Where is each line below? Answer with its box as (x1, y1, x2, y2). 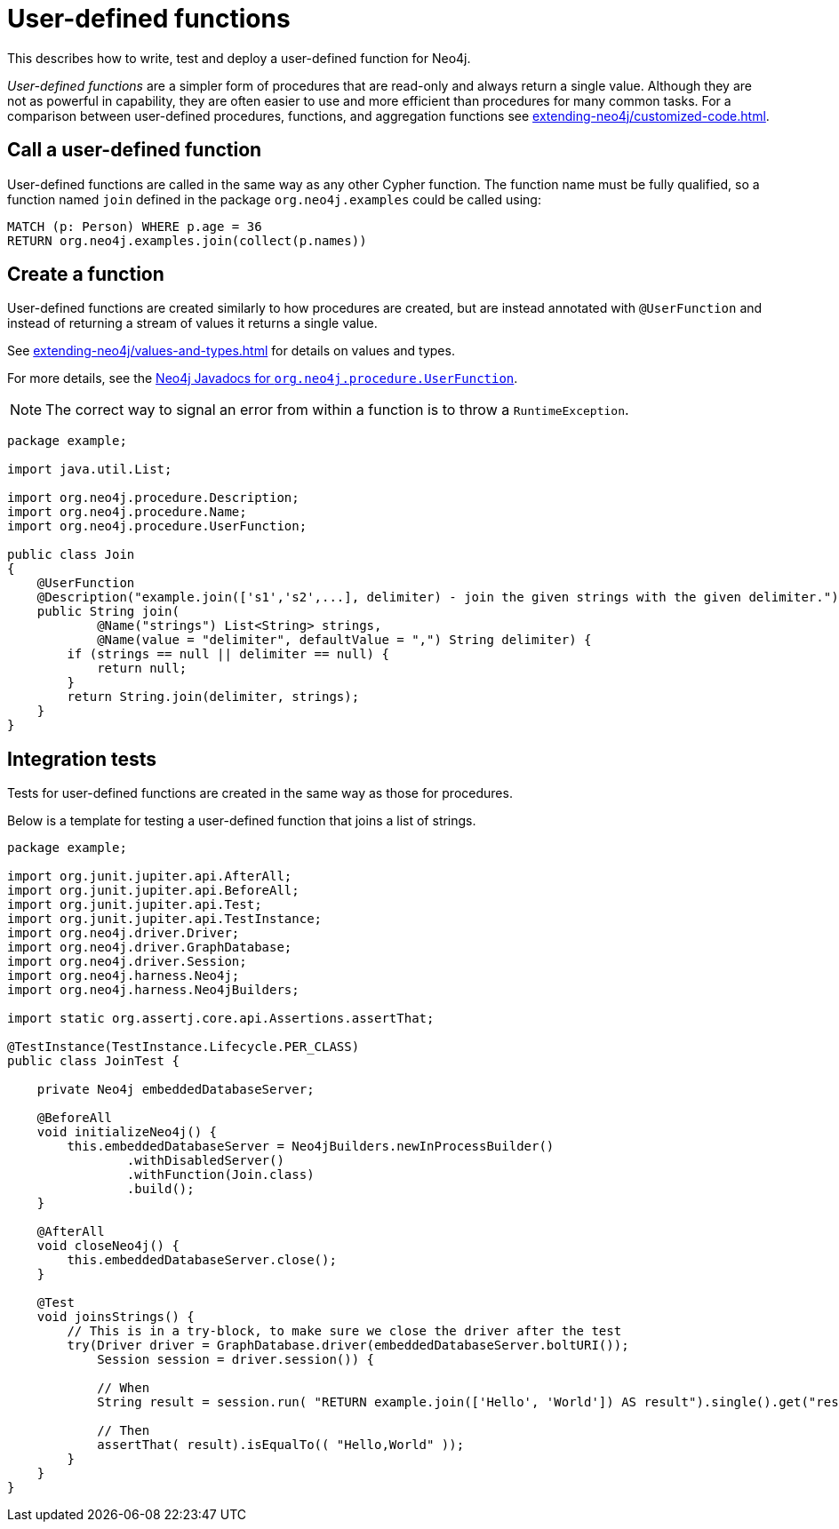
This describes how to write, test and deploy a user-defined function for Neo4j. (7, 50, 471, 66)
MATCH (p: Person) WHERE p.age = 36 (7, 219, 262, 234)
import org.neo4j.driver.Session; (7, 954, 247, 969)
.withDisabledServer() (126, 1153, 284, 1168)
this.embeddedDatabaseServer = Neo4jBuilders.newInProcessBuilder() (67, 1139, 555, 1154)
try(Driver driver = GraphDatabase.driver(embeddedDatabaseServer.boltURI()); (67, 1338, 629, 1353)
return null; (97, 661, 188, 676)
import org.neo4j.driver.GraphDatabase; (7, 940, 292, 955)
